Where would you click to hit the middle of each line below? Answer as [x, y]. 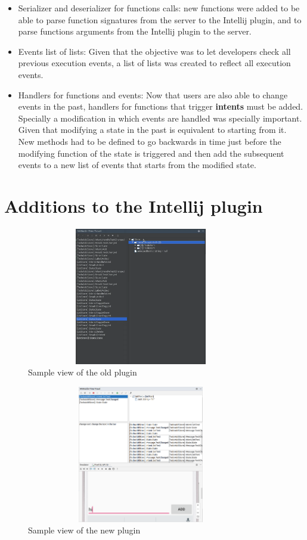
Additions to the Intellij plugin [134, 205]
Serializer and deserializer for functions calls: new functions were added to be [159, 8]
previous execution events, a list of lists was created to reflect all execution [154, 63]
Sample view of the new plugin [84, 530]
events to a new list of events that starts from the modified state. [137, 165]
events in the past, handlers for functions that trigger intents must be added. [161, 106]
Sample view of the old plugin [83, 372]
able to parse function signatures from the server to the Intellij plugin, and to [160, 19]
